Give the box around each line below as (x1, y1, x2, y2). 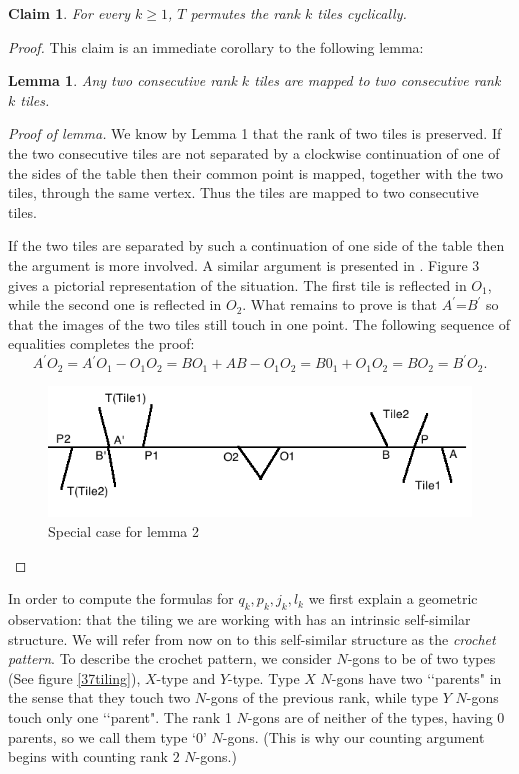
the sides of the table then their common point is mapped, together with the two (8, 162, 503, 183)
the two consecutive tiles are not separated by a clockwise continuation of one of (8, 142, 500, 163)
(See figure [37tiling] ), (8, 667, 141, 688)
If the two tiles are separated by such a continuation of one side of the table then (8, 235, 505, 256)
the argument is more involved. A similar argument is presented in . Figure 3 (8, 254, 480, 275)
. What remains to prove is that (242, 294, 437, 315)
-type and (156, 667, 216, 688)
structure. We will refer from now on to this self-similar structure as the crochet (8, 628, 496, 649)
